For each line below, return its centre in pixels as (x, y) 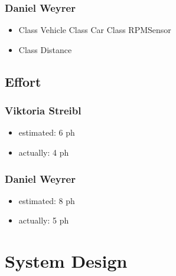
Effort (23, 81)
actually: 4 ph (44, 152)
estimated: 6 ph (47, 132)
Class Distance (45, 49)
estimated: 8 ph (47, 200)
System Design (66, 261)
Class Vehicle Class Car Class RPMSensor (95, 30)
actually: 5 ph (44, 220)
